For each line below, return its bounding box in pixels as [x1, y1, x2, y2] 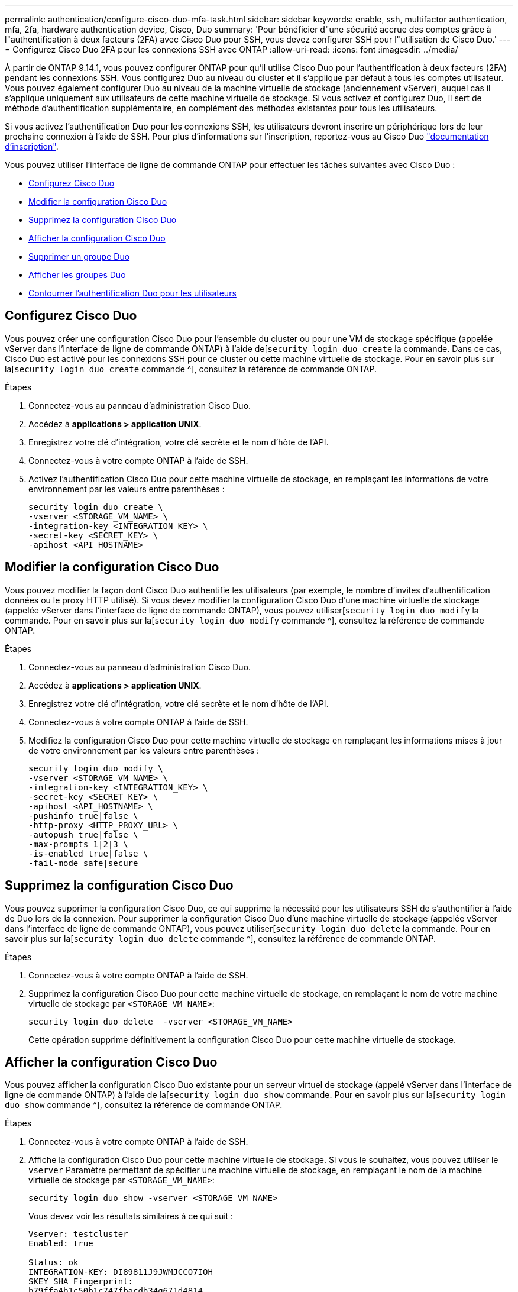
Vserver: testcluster [28, 1229, 128, 1239]
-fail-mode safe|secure [28, 858, 138, 868]
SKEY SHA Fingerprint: [28, 1277, 134, 1287]
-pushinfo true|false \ [28, 810, 138, 821]
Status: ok [28, 1258, 79, 1268]
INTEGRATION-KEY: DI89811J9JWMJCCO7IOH [28, 1267, 213, 1277]
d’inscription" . [5, 141, 59, 151]
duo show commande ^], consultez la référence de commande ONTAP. [5, 1100, 283, 1110]
